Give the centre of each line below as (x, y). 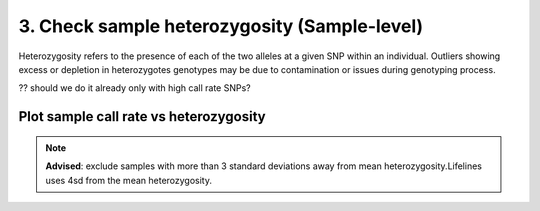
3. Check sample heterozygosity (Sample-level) (221, 26)
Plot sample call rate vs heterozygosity (142, 116)
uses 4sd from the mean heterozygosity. (129, 180)
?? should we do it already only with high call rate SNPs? (134, 88)
